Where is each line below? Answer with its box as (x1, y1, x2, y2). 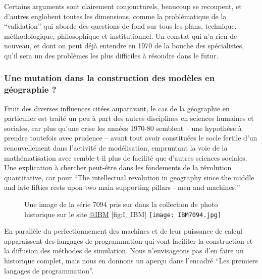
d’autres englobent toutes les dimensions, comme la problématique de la (4, 11, 227, 21)
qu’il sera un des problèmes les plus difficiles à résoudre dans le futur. (4, 50, 219, 60)
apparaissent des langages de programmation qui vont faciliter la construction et (4, 235, 253, 246)
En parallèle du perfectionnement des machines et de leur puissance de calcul (4, 226, 242, 236)
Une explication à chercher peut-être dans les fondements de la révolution (4, 162, 232, 173)
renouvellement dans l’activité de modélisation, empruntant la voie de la (4, 143, 228, 153)
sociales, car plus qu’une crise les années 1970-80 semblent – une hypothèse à (4, 122, 242, 133)
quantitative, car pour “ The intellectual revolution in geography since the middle (4, 172, 254, 182)
